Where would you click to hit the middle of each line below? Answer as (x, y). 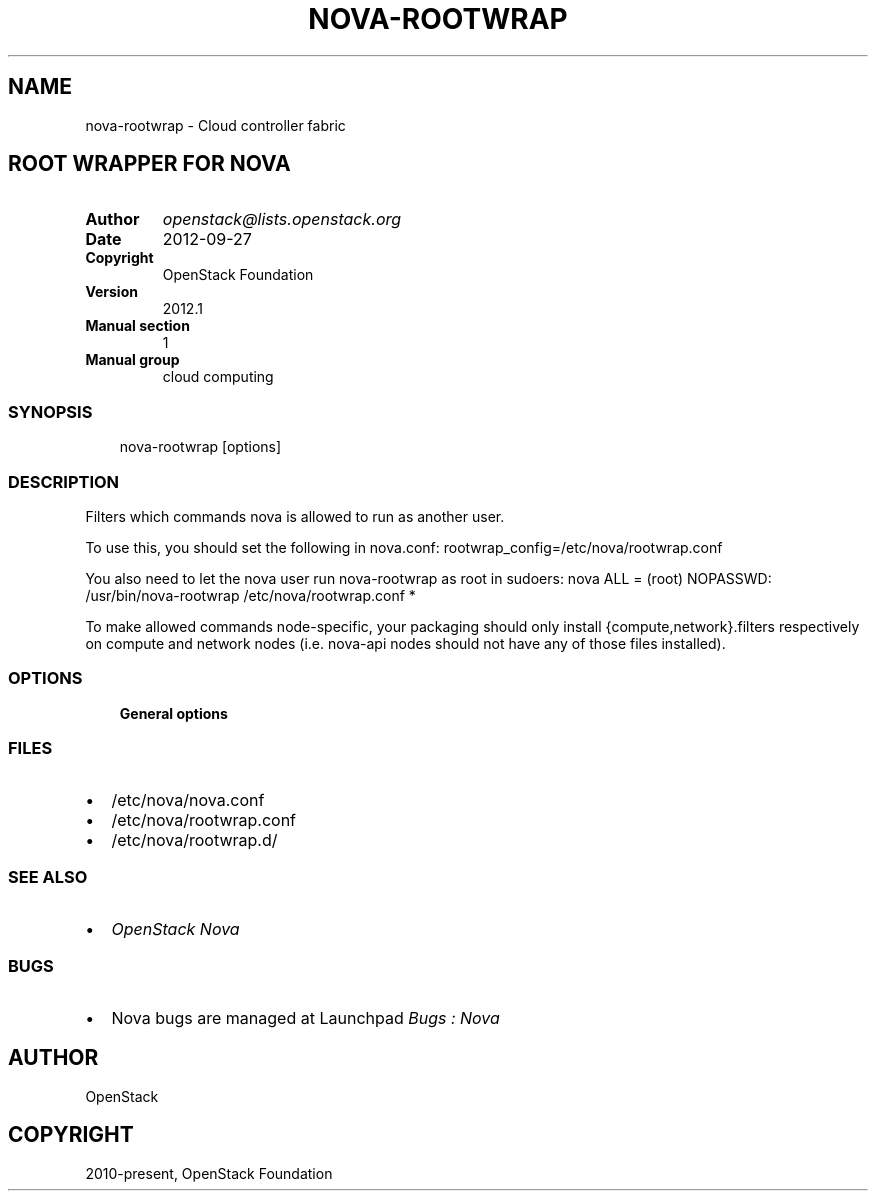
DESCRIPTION (64, 481)
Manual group (132, 360)
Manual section (137, 326)
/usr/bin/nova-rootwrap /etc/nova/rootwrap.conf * (250, 595)
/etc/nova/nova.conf (188, 800)
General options (173, 713)
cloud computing (218, 377)
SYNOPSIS (50, 411)
